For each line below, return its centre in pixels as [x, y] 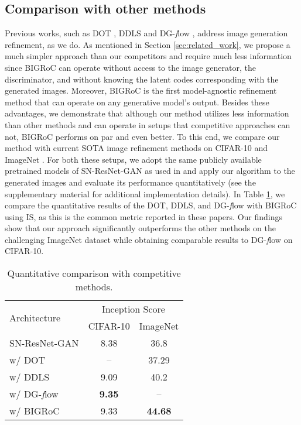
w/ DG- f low [34, 394]
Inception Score [133, 309]
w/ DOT [28, 360]
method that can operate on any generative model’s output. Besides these [137, 102]
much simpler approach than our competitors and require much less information [148, 56]
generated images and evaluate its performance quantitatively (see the [130, 182]
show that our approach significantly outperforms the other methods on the [140, 228]
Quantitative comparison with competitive [94, 273]
